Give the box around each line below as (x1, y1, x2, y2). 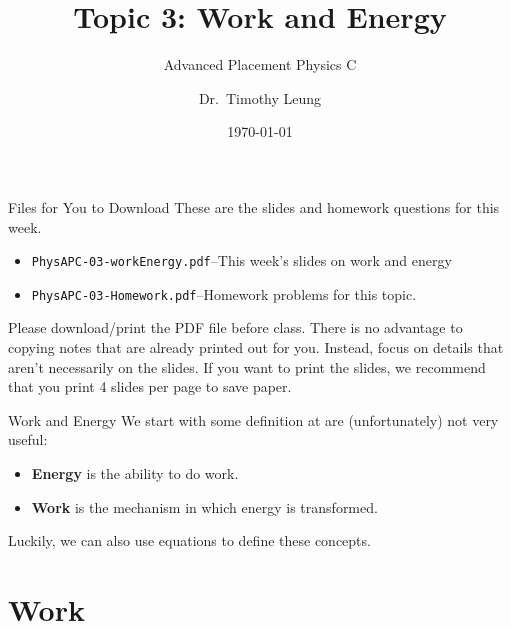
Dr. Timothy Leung (198, 87, 322, 108)
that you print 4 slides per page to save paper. (8, 376, 292, 397)
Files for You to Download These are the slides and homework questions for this (8, 196, 500, 217)
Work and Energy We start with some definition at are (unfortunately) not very (8, 409, 499, 430)
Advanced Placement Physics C (163, 54, 357, 75)
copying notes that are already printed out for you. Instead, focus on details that (8, 337, 504, 357)
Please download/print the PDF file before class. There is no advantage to (8, 317, 463, 338)
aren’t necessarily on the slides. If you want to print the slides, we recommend (8, 356, 486, 377)
